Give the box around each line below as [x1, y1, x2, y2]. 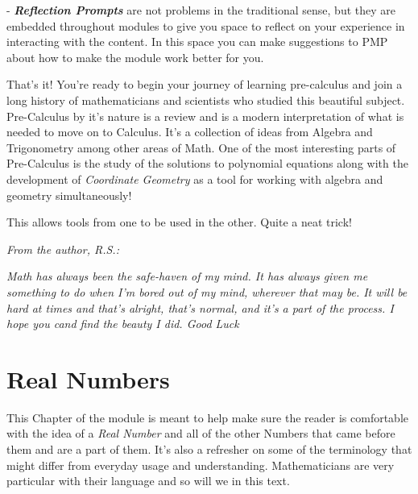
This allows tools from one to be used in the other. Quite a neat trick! [6, 214, 352, 230]
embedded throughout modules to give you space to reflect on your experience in [6, 17, 405, 34]
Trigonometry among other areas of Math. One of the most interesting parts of [6, 139, 396, 156]
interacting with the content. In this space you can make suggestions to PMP [6, 33, 388, 50]
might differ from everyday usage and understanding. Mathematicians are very [6, 456, 395, 473]
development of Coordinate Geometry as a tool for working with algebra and [6, 170, 383, 187]
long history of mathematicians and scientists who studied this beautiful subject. [6, 91, 405, 108]
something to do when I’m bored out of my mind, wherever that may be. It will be [6, 283, 408, 300]
